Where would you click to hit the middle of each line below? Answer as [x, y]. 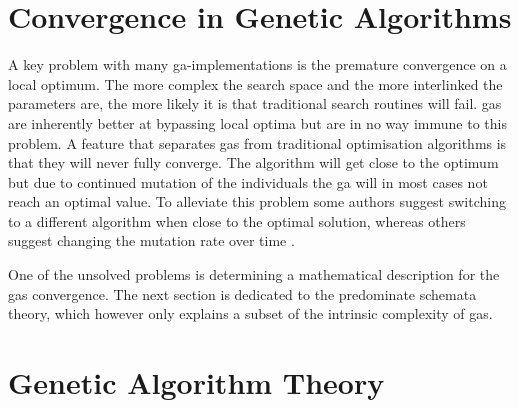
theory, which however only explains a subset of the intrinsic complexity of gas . [250, 313]
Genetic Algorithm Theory [196, 382]
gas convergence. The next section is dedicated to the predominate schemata [242, 293]
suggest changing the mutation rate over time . [151, 240]
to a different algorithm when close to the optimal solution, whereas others [237, 220]
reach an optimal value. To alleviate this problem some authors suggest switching [257, 201]
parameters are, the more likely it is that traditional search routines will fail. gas [255, 103]
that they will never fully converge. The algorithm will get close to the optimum [253, 162]
